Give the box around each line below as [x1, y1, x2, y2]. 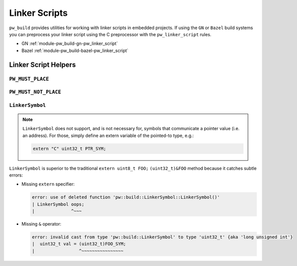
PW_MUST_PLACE [9, 76, 49, 82]
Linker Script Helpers [9, 60, 76, 69]
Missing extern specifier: [21, 181, 75, 187]
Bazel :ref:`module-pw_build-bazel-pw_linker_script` [21, 47, 129, 53]
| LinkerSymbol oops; [32, 201, 85, 207]
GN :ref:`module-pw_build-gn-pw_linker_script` [21, 41, 118, 46]
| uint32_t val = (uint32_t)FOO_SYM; [32, 241, 126, 247]
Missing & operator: [21, 221, 61, 227]
